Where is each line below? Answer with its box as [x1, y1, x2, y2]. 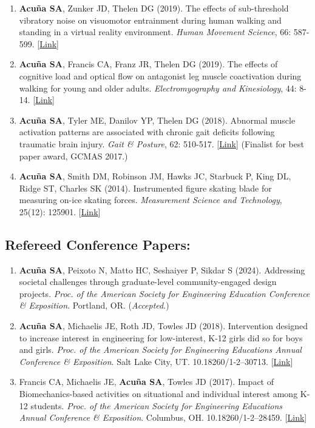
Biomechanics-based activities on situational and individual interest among [19, 387, 298, 400]
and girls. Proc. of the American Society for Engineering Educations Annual [19, 343, 302, 356]
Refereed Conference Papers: [5, 235, 191, 253]
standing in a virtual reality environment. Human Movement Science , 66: [19, 25, 291, 38]
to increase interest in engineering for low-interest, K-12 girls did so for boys [19, 331, 303, 344]
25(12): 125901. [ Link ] [19, 205, 101, 218]
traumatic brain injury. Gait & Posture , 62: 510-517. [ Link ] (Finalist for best [19, 137, 304, 150]
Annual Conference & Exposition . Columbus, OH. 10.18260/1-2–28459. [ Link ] [19, 411, 307, 424]
